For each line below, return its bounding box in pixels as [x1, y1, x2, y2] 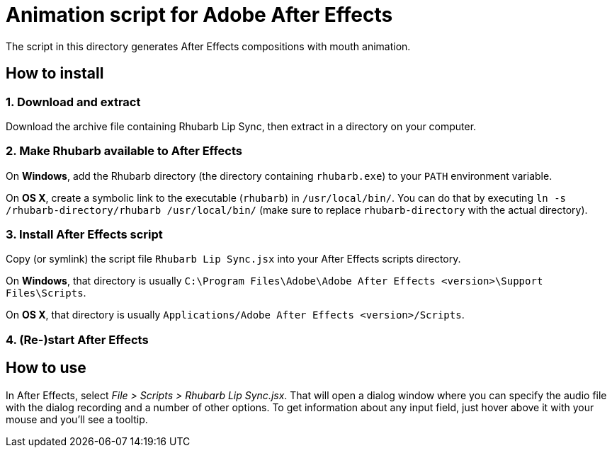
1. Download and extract [6, 94, 141, 109]
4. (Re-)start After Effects [6, 332, 149, 347]
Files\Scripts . [6, 287, 86, 299]
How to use [6, 359, 86, 377]
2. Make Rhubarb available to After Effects [6, 144, 243, 159]
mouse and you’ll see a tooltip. [6, 413, 148, 425]
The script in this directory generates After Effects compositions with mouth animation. [6, 40, 411, 52]
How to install [6, 64, 104, 83]
